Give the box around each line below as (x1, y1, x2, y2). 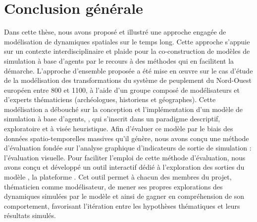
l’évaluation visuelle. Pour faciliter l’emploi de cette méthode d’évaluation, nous (4, 152, 246, 162)
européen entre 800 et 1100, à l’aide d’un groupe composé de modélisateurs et (4, 84, 240, 95)
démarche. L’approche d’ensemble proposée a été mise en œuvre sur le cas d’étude (4, 65, 253, 75)
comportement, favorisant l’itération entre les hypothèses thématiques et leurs (4, 200, 240, 211)
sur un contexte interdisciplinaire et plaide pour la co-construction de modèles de (4, 46, 250, 56)
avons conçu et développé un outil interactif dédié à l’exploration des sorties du (4, 162, 245, 172)
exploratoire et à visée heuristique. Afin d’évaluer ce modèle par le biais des (4, 123, 233, 134)
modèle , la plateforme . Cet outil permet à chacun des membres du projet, (4, 172, 232, 182)
